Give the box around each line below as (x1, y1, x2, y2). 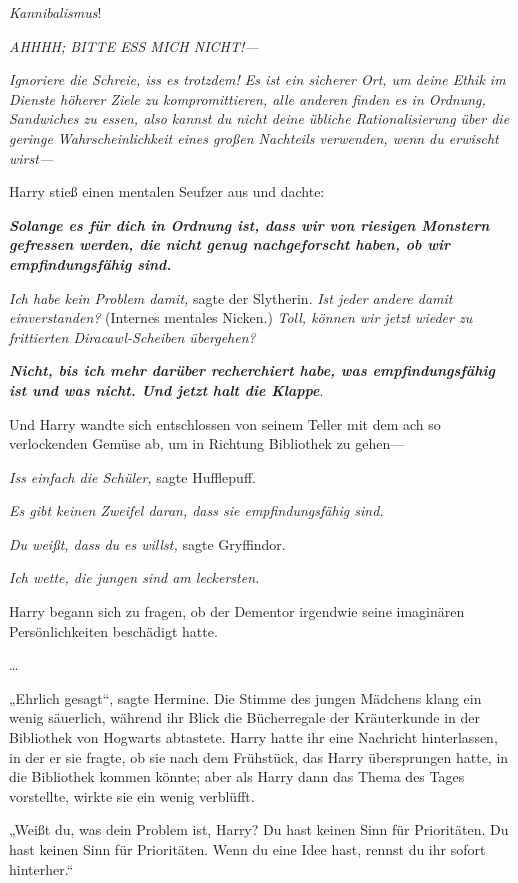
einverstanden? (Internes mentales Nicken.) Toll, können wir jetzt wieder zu (9, 307, 473, 328)
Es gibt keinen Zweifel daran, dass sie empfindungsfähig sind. (9, 500, 384, 521)
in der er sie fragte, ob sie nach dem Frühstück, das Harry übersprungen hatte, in (9, 746, 509, 767)
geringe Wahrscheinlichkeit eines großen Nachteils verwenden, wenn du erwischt (9, 127, 499, 148)
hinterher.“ (9, 858, 74, 879)
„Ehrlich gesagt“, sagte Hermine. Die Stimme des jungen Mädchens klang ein (9, 687, 482, 708)
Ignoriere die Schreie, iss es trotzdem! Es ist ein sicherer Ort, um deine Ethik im (9, 69, 506, 90)
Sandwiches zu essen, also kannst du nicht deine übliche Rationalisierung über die (9, 108, 510, 129)
